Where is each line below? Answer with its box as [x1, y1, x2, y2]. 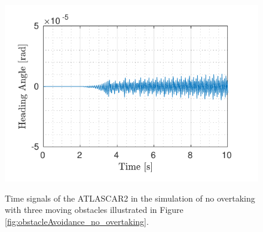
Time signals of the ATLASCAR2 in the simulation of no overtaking [5, 191, 255, 204]
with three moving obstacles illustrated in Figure [5, 203, 184, 216]
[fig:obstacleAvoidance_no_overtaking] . [5, 215, 149, 227]
